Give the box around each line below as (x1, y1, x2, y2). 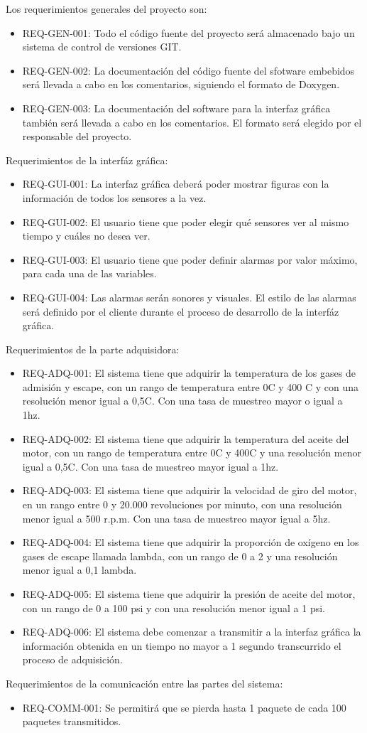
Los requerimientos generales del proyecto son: (6, 1, 207, 16)
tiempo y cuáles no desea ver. (22, 228, 150, 243)
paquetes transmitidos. (22, 714, 121, 729)
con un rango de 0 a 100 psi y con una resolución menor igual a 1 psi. (22, 600, 325, 615)
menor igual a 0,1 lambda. (22, 562, 137, 577)
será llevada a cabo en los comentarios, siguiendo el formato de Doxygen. (22, 77, 340, 92)
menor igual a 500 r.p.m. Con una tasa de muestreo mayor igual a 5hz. (22, 510, 331, 525)
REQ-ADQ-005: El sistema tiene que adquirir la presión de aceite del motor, (22, 587, 356, 601)
